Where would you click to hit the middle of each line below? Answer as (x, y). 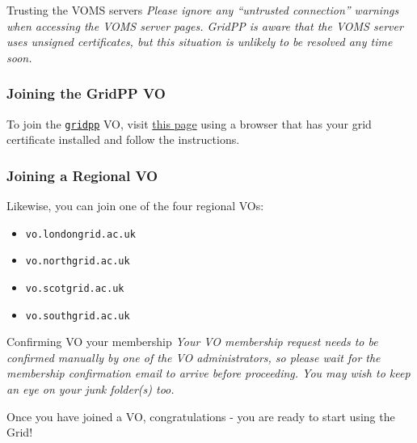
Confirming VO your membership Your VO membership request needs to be (192, 342)
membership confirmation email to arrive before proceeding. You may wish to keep (208, 373)
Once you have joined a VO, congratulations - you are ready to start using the (201, 416)
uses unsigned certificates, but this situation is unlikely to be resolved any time (200, 42)
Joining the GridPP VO (86, 93)
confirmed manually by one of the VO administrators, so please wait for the (194, 357)
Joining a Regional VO (82, 175)
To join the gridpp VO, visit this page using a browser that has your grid (189, 123)
